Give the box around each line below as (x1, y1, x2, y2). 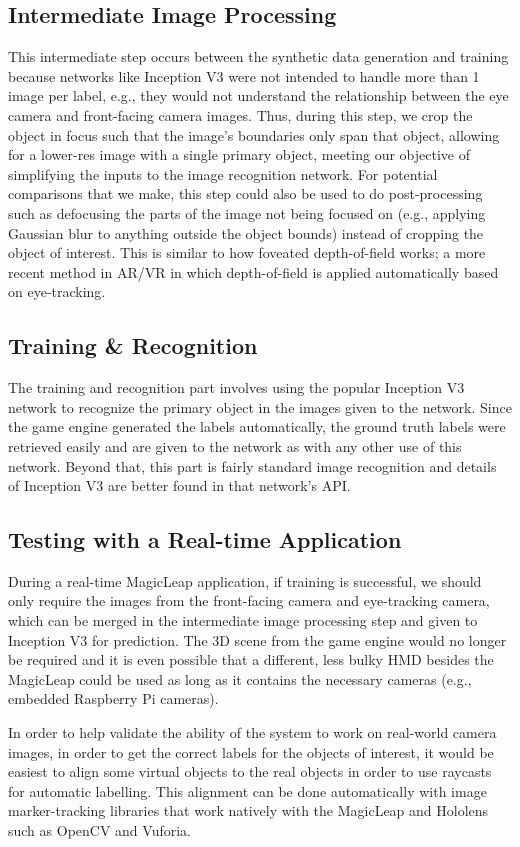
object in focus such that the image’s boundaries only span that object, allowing (8, 124, 500, 145)
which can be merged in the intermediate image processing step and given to (8, 610, 478, 631)
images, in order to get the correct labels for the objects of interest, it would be (8, 741, 494, 762)
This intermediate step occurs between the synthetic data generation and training (8, 46, 509, 67)
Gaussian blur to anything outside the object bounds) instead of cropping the (8, 222, 484, 243)
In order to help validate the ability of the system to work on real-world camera (8, 722, 497, 743)
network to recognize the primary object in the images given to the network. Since (8, 396, 512, 417)
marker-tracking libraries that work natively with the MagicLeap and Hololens (8, 800, 489, 821)
